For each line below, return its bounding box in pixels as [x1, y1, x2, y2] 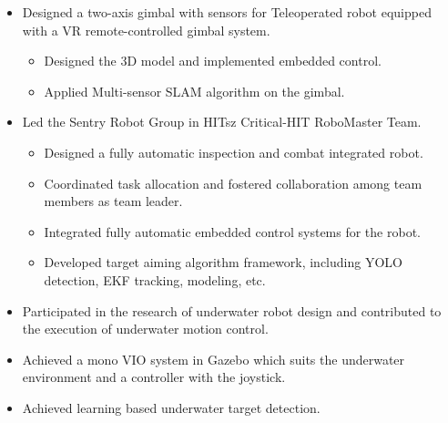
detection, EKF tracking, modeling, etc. [44, 270, 266, 289]
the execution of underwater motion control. [22, 319, 269, 338]
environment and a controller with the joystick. [22, 367, 286, 387]
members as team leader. [44, 191, 183, 211]
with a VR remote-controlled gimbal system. [22, 20, 270, 39]
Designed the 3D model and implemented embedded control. [44, 51, 382, 70]
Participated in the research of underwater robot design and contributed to [22, 301, 442, 320]
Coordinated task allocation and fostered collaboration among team [44, 173, 423, 192]
